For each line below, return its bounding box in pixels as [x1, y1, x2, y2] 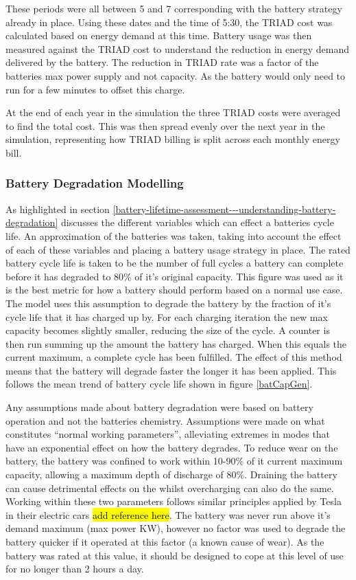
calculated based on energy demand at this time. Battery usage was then [5, 28, 312, 43]
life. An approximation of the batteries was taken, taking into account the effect [5, 228, 342, 243]
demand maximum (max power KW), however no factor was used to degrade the [5, 521, 346, 535]
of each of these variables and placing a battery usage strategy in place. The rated [5, 242, 351, 256]
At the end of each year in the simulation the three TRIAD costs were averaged [5, 105, 341, 120]
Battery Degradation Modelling [5, 175, 184, 192]
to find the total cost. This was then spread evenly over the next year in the [5, 118, 325, 133]
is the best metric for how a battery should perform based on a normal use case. [5, 282, 343, 297]
